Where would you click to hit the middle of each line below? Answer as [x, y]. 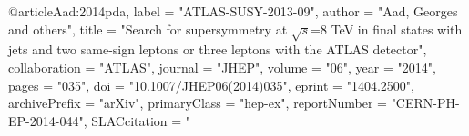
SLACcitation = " [141, 120]
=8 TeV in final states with [387, 29]
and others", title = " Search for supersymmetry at [148, 29]
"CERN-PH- [425, 103]
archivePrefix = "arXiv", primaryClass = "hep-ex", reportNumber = [198, 103]
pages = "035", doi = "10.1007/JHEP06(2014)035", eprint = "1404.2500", [211, 85]
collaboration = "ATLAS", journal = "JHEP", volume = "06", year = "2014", [222, 67]
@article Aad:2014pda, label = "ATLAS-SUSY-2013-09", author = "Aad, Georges [233, 11]
